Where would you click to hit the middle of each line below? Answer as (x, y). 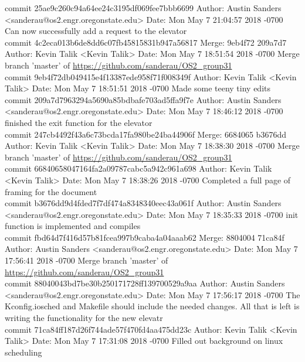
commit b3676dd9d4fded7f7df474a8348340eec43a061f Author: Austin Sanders (143, 203)
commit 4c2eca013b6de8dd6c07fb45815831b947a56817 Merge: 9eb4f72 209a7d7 (146, 42)
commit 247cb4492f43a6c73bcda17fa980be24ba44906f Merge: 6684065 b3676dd (145, 134)
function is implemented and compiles (73, 226)
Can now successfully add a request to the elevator (96, 31)
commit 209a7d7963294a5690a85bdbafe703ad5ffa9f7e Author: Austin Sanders (143, 99)
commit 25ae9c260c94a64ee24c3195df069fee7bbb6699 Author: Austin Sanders (143, 8)
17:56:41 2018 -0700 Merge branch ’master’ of (87, 260)
